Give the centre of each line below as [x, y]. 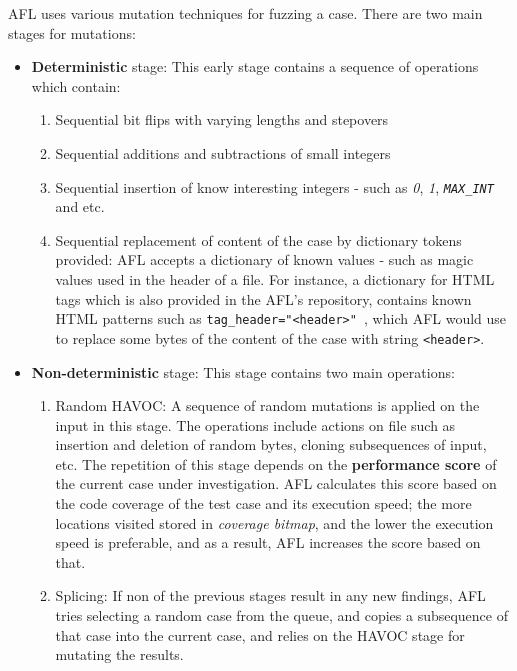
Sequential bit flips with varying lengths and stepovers [222, 119]
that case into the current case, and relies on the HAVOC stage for [260, 634]
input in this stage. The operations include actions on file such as [255, 424]
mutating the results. [119, 654]
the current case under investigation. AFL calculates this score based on [276, 483]
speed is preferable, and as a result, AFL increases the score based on [268, 542]
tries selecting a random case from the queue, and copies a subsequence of [282, 615]
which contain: [76, 85]
